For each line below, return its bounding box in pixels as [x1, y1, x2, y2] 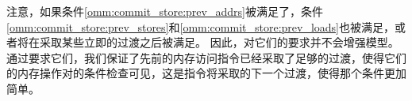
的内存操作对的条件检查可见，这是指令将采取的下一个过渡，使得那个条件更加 [6, 65, 406, 81]
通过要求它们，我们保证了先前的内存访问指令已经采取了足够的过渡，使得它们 [6, 49, 406, 65]
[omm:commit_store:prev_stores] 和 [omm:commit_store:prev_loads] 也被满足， [6, 18, 395, 35]
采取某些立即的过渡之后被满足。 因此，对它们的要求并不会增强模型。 [39, 34, 399, 50]
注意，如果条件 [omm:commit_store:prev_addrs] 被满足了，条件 [6, 3, 323, 19]
